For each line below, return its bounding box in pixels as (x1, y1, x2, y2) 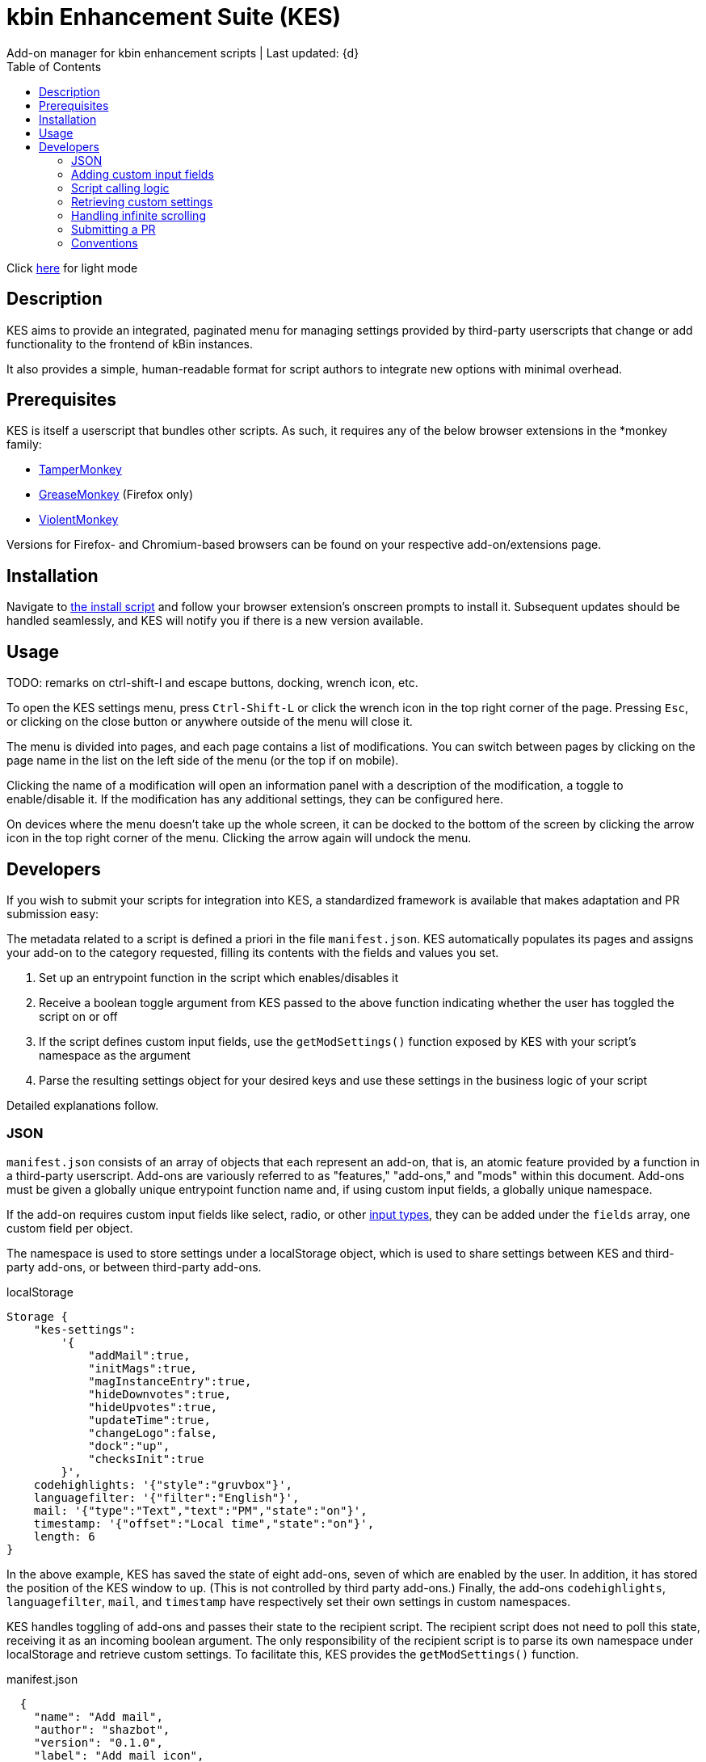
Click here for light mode (6, 260, 138, 275)
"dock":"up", (88, 1439, 170, 1452)
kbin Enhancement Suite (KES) (6, 3, 342, 31)
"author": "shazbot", (33, 1722, 170, 1736)
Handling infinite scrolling (71, 208, 206, 222)
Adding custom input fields (71, 167, 214, 181)
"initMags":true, (88, 1361, 198, 1375)
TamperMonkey (39, 462, 122, 477)
